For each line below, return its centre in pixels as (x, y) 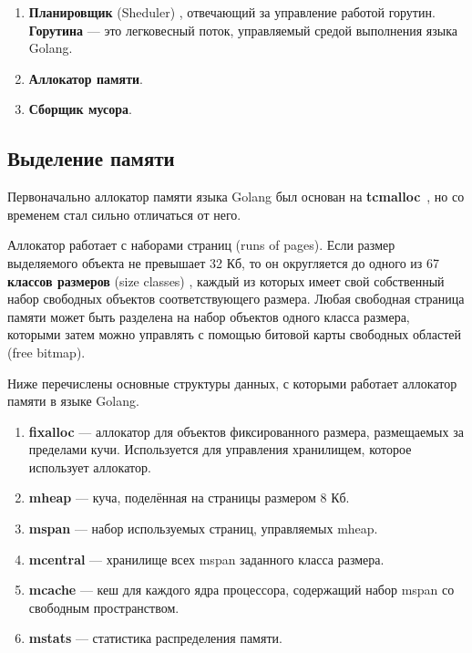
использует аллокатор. (90, 466)
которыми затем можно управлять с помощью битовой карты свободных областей (234, 334)
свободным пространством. (104, 607)
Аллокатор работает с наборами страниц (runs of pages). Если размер (201, 245)
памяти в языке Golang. (73, 401)
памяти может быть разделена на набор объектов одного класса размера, (209, 316)
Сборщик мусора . (81, 109)
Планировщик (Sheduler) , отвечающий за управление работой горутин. (232, 12)
